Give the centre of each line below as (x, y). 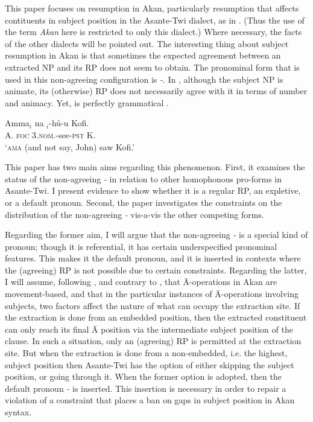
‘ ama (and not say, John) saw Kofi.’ (70, 146)
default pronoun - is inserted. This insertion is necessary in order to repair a (146, 388)
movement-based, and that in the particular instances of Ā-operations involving (152, 294)
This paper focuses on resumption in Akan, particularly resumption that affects (152, 8)
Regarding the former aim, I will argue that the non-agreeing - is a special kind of (156, 235)
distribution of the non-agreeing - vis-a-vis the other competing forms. (134, 214)
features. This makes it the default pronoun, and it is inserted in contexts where (153, 258)
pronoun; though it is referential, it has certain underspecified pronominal (141, 246)
